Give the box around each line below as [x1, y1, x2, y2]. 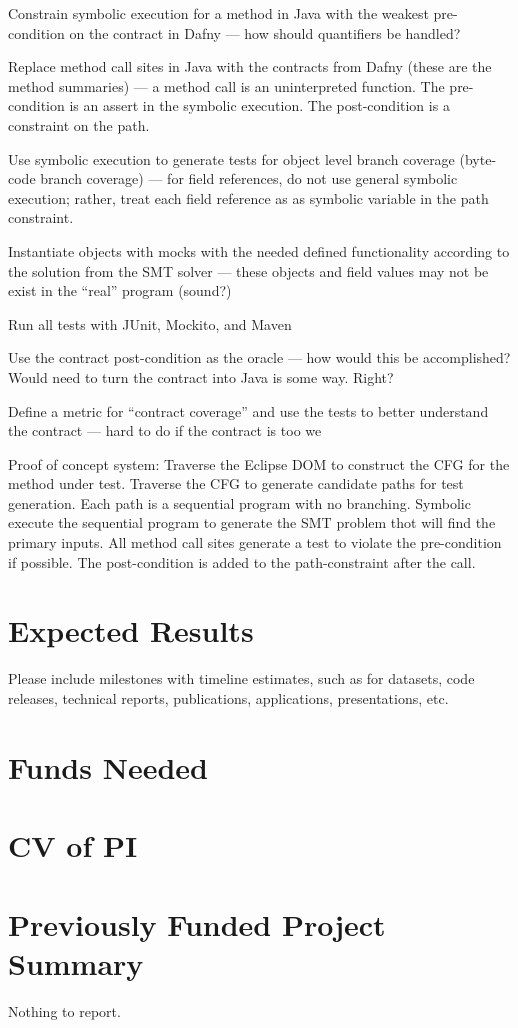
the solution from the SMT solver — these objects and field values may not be [8, 260, 489, 281]
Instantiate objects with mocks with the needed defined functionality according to [8, 240, 510, 261]
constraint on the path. [8, 114, 150, 135]
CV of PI [8, 825, 138, 866]
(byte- [459, 148, 497, 169]
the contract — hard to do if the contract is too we [8, 420, 322, 441]
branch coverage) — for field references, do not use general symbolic [40, 168, 458, 189]
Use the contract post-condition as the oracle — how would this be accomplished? [8, 347, 511, 368]
